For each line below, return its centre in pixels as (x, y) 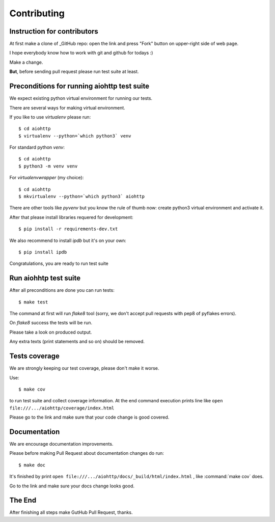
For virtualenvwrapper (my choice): (47, 178)
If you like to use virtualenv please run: (50, 117)
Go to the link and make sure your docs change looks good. (72, 486)
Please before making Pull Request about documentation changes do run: (87, 453)
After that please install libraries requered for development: (71, 217)
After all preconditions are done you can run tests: (62, 290)
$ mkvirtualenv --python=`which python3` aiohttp (82, 197)
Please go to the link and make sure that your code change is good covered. (89, 417)
